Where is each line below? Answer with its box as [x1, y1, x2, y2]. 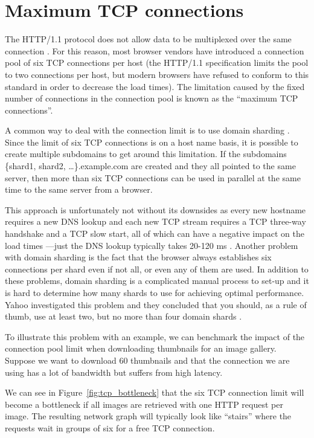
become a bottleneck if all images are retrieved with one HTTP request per [5, 398, 283, 410]
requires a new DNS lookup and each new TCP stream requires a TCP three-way [5, 215, 306, 228]
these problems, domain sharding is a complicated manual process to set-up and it [5, 274, 309, 287]
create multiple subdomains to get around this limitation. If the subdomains [5, 147, 287, 160]
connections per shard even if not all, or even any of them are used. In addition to [5, 262, 309, 275]
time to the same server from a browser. [5, 183, 153, 196]
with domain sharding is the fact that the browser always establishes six [5, 251, 272, 263]
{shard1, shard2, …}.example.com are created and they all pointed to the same [5, 159, 296, 172]
